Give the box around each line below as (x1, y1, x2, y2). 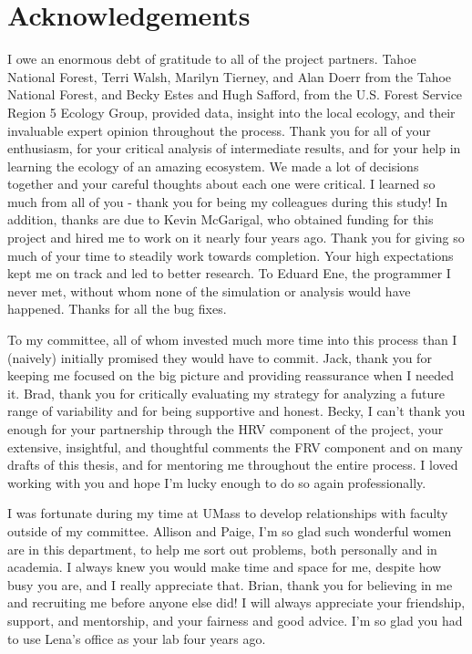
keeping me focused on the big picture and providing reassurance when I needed (7, 366, 454, 385)
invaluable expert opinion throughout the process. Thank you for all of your (7, 120, 431, 140)
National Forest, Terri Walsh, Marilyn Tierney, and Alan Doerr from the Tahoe (7, 67, 452, 86)
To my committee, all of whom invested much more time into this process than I (7, 330, 457, 349)
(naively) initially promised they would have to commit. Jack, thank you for (7, 348, 432, 367)
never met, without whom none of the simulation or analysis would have (7, 281, 411, 300)
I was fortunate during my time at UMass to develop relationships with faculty (7, 503, 448, 523)
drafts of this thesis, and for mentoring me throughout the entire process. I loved (7, 455, 458, 474)
